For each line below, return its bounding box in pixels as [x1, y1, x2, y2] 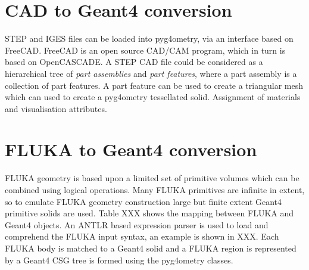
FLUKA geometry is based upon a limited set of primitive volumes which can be [5, 172, 299, 184]
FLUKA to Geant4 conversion [5, 137, 257, 162]
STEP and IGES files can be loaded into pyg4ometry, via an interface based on [5, 32, 294, 45]
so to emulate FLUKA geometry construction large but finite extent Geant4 [5, 195, 282, 207]
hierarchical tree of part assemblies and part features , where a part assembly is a [5, 67, 297, 79]
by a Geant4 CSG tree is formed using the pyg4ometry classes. [5, 253, 233, 266]
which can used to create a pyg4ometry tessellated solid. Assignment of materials [5, 91, 301, 103]
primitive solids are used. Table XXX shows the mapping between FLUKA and [5, 207, 294, 219]
